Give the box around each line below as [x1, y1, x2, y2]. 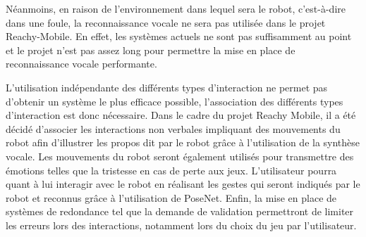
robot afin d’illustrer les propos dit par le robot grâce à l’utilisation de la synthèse [6, 135, 360, 150]
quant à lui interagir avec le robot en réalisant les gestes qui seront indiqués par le [6, 177, 360, 191]
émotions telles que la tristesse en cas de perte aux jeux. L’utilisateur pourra [6, 162, 337, 177]
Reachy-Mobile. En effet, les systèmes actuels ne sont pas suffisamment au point [6, 29, 352, 44]
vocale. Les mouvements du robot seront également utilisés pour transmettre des [6, 148, 354, 163]
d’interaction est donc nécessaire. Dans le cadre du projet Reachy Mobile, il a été [6, 108, 356, 122]
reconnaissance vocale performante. [6, 56, 157, 71]
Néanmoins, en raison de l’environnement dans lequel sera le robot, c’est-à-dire [6, 1, 346, 15]
